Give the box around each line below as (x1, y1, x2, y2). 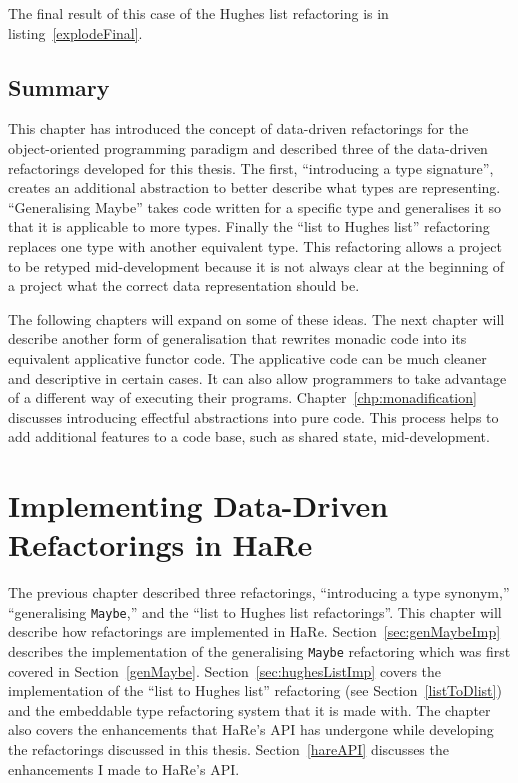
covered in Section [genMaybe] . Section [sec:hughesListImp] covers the (8, 660, 442, 681)
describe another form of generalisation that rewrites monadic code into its (8, 328, 467, 349)
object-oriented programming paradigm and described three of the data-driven (8, 137, 488, 158)
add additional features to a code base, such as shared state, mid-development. (8, 426, 490, 447)
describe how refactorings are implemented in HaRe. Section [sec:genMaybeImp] (8, 621, 501, 642)
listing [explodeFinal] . (8, 22, 143, 43)
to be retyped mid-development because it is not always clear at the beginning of (8, 255, 505, 276)
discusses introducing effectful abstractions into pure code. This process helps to (8, 406, 499, 427)
